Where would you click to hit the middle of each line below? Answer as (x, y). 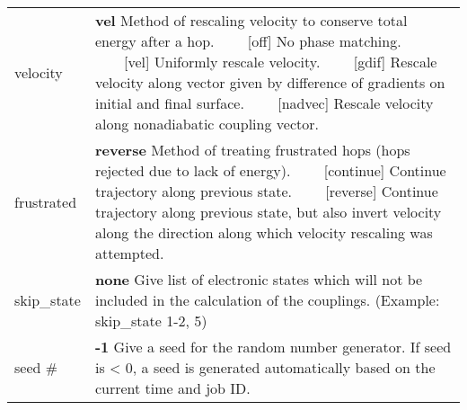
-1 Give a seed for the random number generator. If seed (273, 347)
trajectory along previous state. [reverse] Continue (266, 191)
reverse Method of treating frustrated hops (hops (252, 150)
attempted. (129, 253)
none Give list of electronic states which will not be (259, 279)
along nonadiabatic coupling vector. (207, 124)
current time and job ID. (172, 388)
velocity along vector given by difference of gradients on (270, 82)
